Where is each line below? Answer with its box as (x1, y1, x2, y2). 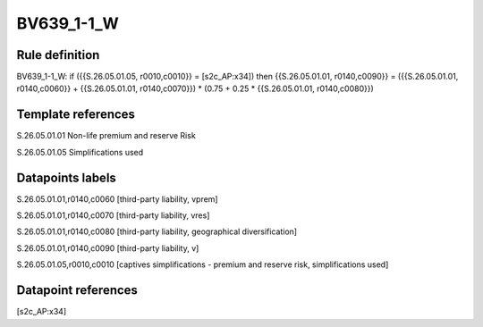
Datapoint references (16, 282, 139, 298)
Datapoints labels (16, 170, 116, 185)
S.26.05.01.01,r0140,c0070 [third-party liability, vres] (16, 210, 210, 221)
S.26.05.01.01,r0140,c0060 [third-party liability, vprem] (16, 193, 218, 205)
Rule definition (16, 47, 100, 63)
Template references (16, 107, 136, 122)
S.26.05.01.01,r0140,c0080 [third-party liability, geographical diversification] (16, 226, 298, 237)
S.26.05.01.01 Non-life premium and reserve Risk (16, 130, 196, 141)
